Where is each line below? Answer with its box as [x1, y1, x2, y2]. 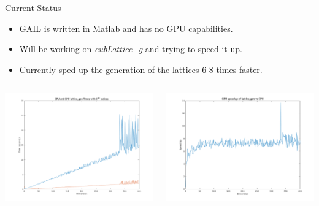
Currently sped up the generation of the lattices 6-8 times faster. [19, 63, 263, 75]
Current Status [5, 1, 61, 13]
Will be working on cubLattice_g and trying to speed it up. [19, 42, 242, 55]
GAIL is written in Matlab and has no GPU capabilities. [19, 21, 233, 34]
